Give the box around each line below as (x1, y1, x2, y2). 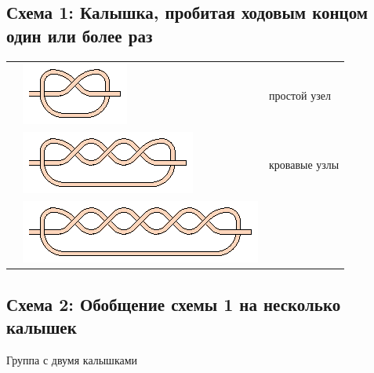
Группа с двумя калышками (6, 351, 138, 368)
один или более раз (6, 23, 153, 47)
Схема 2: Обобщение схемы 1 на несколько (6, 291, 341, 316)
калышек (6, 314, 77, 338)
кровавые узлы (269, 155, 340, 172)
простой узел (269, 86, 331, 103)
